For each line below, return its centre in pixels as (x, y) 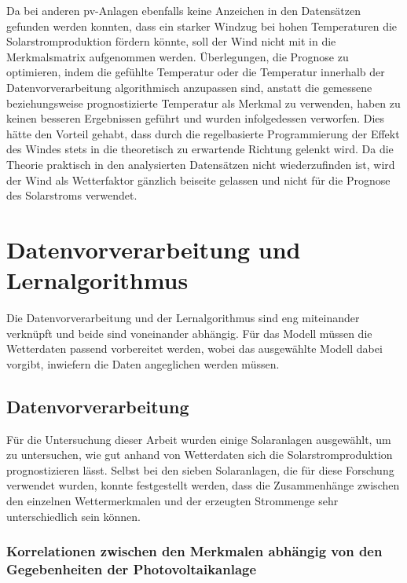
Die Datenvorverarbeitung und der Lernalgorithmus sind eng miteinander (183, 318)
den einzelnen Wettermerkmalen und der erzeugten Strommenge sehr (172, 500)
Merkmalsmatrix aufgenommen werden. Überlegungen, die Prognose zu (178, 56)
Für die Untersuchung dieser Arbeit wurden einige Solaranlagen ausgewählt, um (199, 439)
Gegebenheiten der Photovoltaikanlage (132, 569)
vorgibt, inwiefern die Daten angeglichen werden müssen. (143, 363)
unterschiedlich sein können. (73, 516)
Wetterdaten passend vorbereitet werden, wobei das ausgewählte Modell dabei (194, 348)
